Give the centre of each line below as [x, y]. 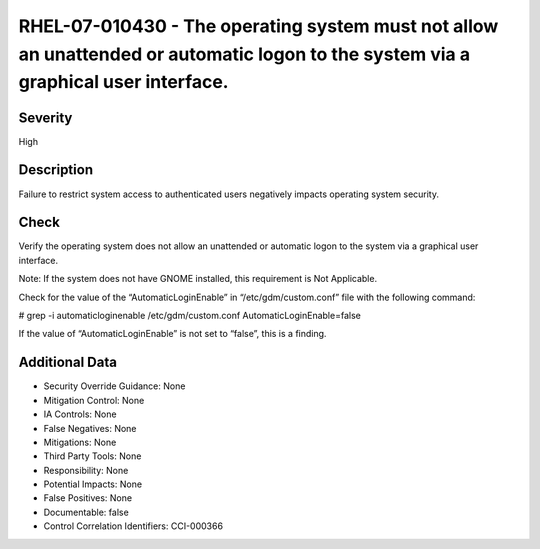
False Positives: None [88, 498]
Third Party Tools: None [92, 456]
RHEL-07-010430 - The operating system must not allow [258, 26]
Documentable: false [86, 512]
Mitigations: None [80, 442]
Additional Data [67, 362]
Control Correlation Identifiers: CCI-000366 [133, 526]
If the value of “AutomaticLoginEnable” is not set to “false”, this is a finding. [172, 334]
